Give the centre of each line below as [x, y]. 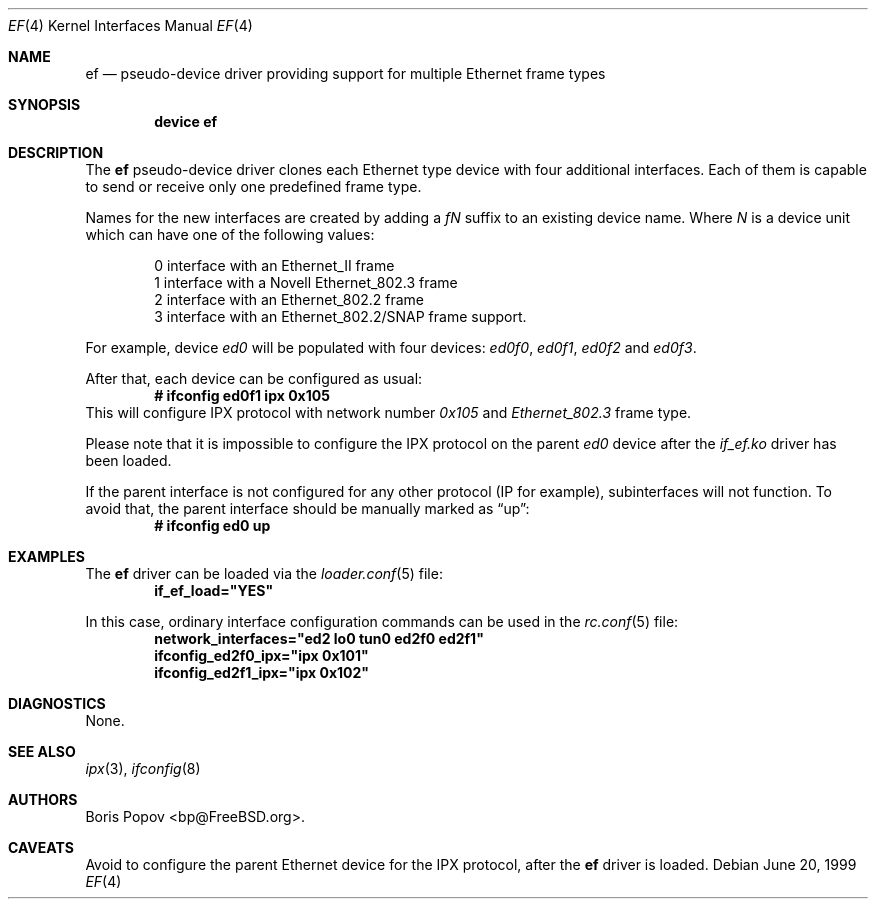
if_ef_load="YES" [214, 590]
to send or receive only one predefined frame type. [253, 186]
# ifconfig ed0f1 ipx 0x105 [242, 395]
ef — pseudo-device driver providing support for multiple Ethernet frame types [345, 73]
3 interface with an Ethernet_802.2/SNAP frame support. [340, 316]
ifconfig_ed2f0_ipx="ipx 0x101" [261, 655]
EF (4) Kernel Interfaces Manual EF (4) [130, 25]
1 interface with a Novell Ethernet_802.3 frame [306, 282]
